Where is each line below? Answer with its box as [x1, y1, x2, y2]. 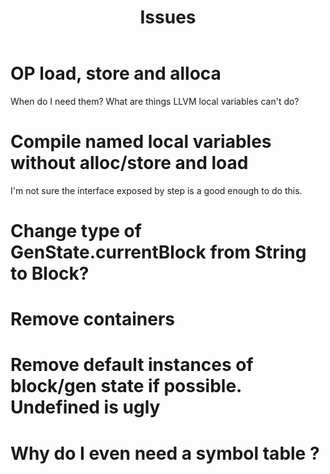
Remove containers [10, 308, 176, 331]
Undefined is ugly [10, 396, 161, 419]
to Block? [10, 262, 90, 285]
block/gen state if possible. [10, 375, 242, 398]
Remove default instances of [10, 354, 254, 376]
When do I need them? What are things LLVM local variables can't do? [10, 95, 300, 107]
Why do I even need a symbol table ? [10, 442, 320, 465]
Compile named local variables [10, 131, 272, 153]
